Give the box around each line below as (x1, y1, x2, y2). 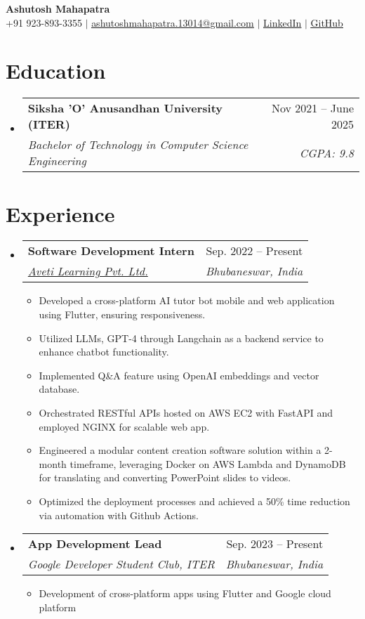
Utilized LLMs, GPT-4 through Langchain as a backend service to (39, 330, 324, 345)
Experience (6, 199, 115, 228)
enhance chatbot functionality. (39, 344, 169, 359)
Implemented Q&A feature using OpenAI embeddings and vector (39, 367, 319, 382)
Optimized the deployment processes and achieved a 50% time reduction (39, 493, 350, 508)
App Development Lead (27, 535, 162, 552)
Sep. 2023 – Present (226, 535, 324, 552)
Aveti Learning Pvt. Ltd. (27, 263, 148, 280)
